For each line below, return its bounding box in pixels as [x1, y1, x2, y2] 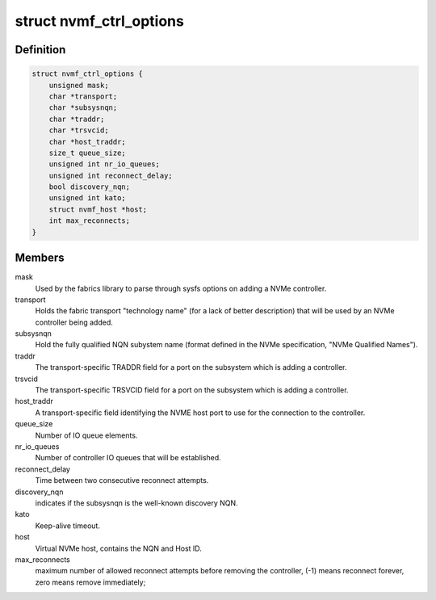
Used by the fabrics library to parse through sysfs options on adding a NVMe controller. [35, 283, 327, 293]
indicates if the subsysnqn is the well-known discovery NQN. [35, 497, 238, 508]
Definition [15, 43, 66, 57]
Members [15, 251, 65, 265]
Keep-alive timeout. [35, 521, 101, 531]
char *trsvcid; [48, 126, 109, 135]
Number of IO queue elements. [35, 430, 138, 440]
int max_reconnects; [48, 216, 131, 225]
